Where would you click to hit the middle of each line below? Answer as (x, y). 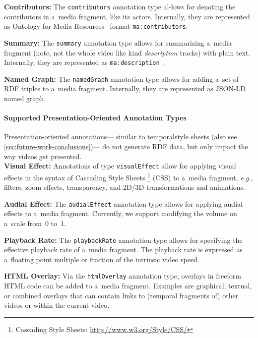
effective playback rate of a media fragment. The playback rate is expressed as (123, 250)
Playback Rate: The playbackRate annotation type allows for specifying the (123, 240)
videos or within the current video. (57, 305)
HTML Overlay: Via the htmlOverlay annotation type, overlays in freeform (123, 276)
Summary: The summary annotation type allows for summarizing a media (118, 42)
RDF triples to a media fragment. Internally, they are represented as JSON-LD (125, 88)
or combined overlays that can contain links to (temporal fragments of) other (121, 295)
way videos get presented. (43, 156)
